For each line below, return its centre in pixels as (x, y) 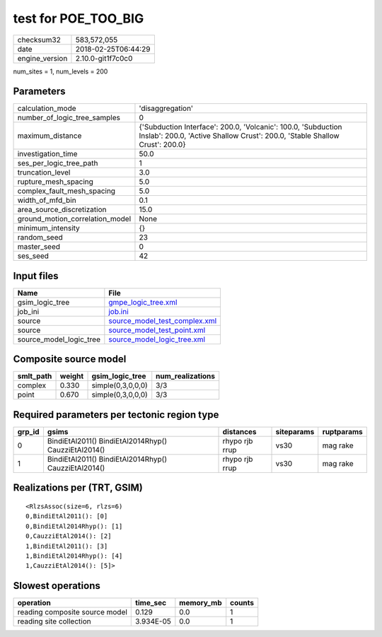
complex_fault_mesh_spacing (66, 191)
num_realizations (186, 376)
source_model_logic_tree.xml (157, 339)
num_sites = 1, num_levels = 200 (60, 71)
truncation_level (44, 173)
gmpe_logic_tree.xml (143, 302)
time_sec (151, 603)
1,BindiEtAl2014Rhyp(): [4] (74, 556)
